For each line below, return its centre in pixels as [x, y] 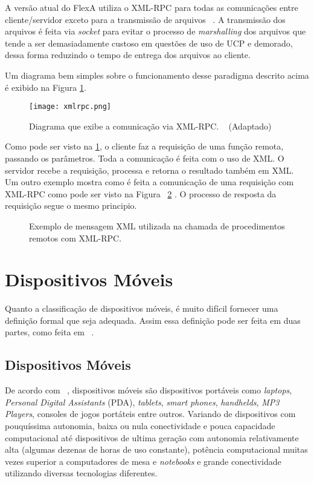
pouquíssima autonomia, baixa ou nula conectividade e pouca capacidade [140, 426]
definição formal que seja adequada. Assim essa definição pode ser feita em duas [153, 320]
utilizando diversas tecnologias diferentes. [81, 473]
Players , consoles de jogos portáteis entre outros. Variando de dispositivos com [150, 414]
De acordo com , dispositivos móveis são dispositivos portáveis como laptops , [149, 390]
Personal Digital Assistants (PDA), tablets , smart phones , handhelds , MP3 [142, 402]
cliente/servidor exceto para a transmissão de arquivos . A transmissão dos [145, 19]
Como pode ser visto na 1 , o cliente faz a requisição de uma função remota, [144, 146]
